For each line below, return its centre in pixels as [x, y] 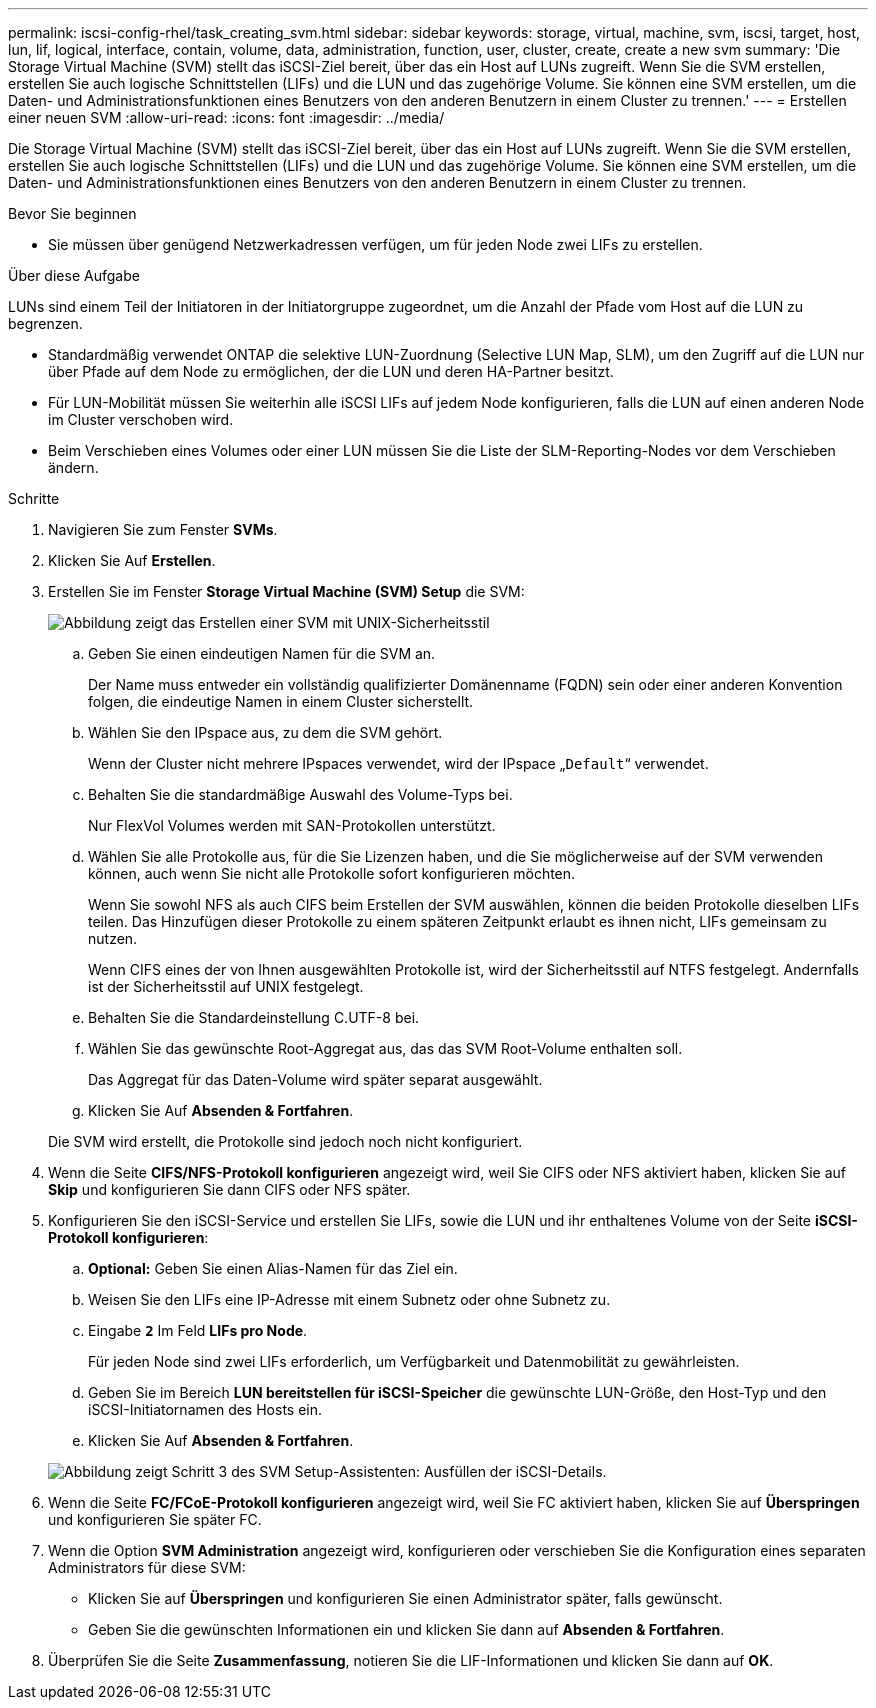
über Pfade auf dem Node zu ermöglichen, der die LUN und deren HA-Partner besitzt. [331, 371]
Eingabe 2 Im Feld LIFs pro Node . [198, 1330]
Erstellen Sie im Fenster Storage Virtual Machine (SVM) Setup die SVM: [286, 591]
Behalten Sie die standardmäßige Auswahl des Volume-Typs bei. [300, 794]
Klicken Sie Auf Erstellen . [132, 560]
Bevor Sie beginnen [72, 213]
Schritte [34, 498]
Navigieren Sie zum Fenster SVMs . [163, 529]
